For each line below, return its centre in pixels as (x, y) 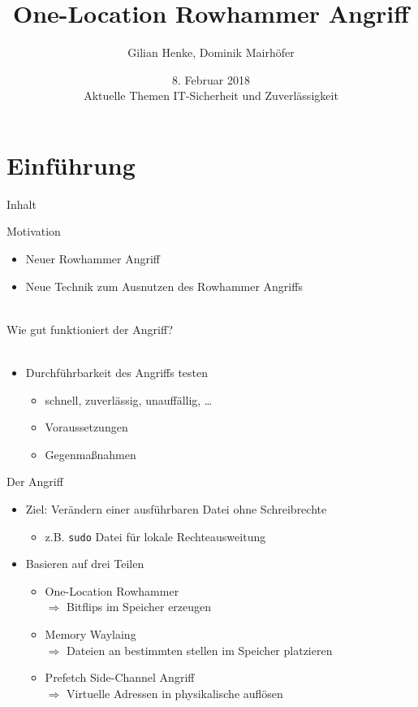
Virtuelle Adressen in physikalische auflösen (175, 693)
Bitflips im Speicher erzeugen (139, 607)
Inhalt (22, 204)
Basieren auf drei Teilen (85, 564)
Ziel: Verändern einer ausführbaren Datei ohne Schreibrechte (176, 508)
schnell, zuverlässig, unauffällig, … (129, 399)
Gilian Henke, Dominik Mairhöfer (211, 52)
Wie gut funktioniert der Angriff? (90, 329)
